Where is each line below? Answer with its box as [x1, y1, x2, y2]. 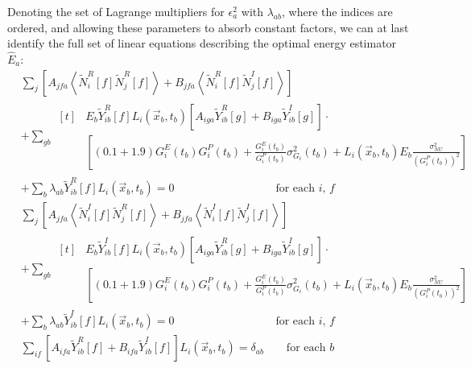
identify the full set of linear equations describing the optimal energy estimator [7, 35, 397, 52]
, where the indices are [282, 3, 393, 19]
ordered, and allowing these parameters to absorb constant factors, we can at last [7, 19, 409, 35]
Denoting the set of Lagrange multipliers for [7, 3, 225, 19]
